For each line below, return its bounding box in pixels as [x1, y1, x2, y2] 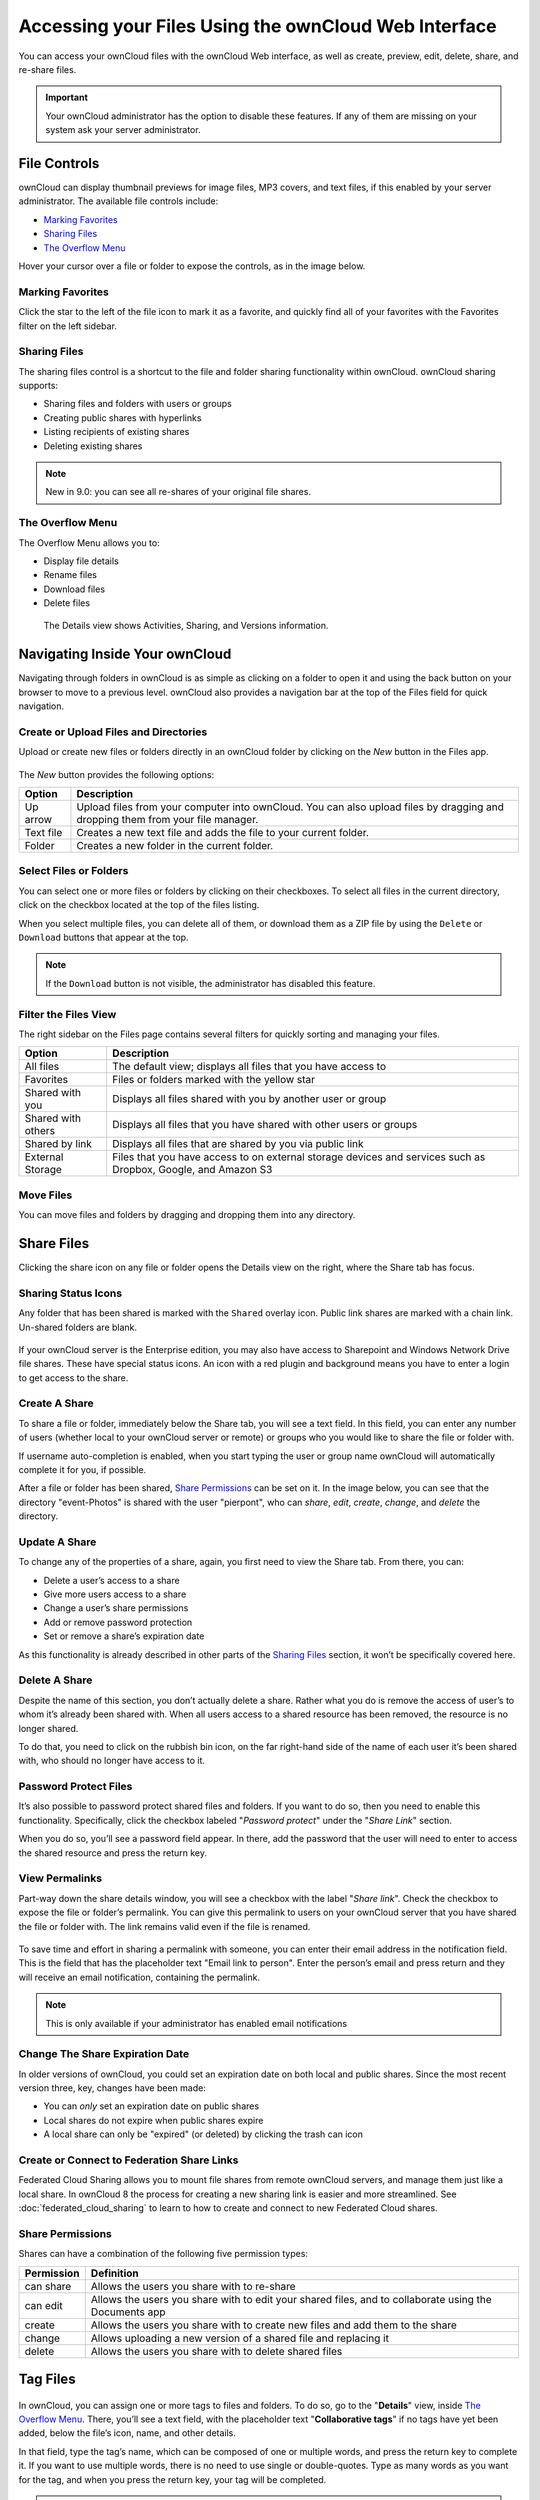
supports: [18, 380, 59, 392]
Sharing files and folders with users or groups [43, 398, 232, 410]
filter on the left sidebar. [18, 320, 117, 332]
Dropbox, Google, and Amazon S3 [111, 1163, 273, 1177]
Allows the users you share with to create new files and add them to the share [90, 2318, 457, 2332]
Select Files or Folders [18, 864, 129, 878]
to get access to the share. [18, 1371, 129, 1384]
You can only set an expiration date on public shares [43, 2100, 260, 2112]
